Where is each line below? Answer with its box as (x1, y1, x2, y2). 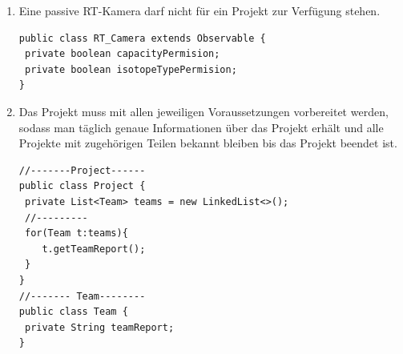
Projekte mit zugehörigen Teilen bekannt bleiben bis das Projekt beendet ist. (18, 135, 397, 151)
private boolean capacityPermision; (24, 48, 220, 60)
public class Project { (18, 180, 146, 192)
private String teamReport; (24, 321, 175, 333)
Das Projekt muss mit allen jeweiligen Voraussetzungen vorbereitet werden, (18, 103, 389, 119)
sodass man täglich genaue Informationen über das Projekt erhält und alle (18, 119, 384, 135)
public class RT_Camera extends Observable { (18, 32, 266, 44)
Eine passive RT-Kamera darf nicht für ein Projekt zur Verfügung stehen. (18, 2, 381, 18)
